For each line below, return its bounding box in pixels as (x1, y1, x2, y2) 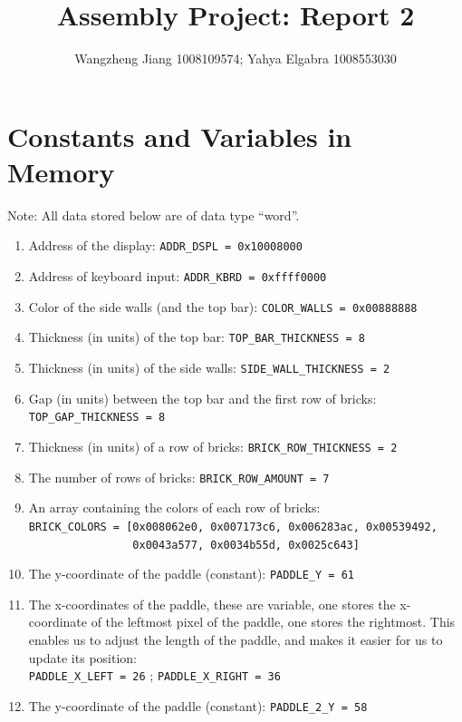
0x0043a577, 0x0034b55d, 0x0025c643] (132, 538, 360, 551)
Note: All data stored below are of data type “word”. (7, 205, 300, 224)
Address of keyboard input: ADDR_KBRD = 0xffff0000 (28, 267, 327, 286)
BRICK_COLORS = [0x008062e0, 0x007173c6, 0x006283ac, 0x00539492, (28, 520, 438, 533)
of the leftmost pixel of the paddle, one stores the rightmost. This (91, 612, 456, 631)
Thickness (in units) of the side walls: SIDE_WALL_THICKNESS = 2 (28, 358, 390, 377)
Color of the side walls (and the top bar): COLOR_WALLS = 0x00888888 (28, 297, 418, 316)
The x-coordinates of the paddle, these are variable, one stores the (28, 594, 396, 613)
